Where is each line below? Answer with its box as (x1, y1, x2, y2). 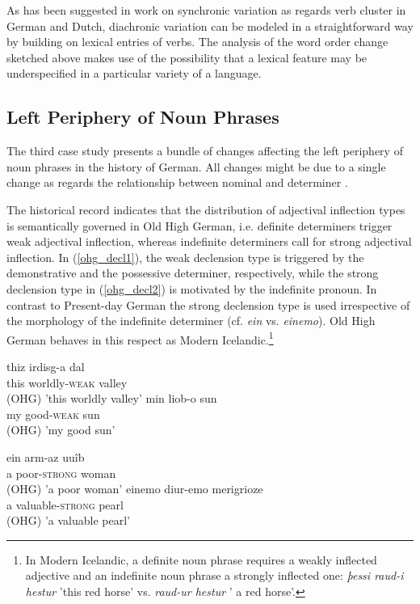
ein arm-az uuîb (6, 448, 85, 465)
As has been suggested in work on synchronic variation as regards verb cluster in (6, 2, 406, 18)
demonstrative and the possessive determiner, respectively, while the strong (6, 264, 379, 281)
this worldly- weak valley (6, 374, 128, 391)
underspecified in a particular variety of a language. (6, 65, 262, 82)
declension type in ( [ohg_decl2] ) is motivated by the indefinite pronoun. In (6, 280, 377, 297)
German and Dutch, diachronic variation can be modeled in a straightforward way (6, 17, 414, 34)
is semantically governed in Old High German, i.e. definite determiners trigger (6, 217, 393, 234)
